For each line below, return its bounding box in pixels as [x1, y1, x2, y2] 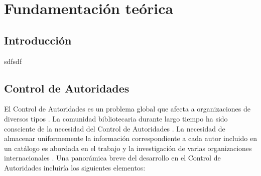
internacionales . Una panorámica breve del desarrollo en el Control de [4, 152, 221, 163]
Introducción [4, 32, 72, 47]
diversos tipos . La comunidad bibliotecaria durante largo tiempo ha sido [4, 113, 228, 123]
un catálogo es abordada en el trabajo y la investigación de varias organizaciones [4, 142, 252, 153]
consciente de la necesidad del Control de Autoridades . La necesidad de [4, 123, 225, 133]
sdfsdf [4, 55, 22, 66]
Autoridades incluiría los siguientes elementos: [4, 162, 146, 172]
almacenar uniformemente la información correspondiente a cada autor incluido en [4, 133, 257, 143]
